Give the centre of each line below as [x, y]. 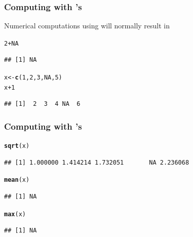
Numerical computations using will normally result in [87, 26]
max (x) [15, 214]
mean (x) [17, 180]
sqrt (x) [17, 146]
